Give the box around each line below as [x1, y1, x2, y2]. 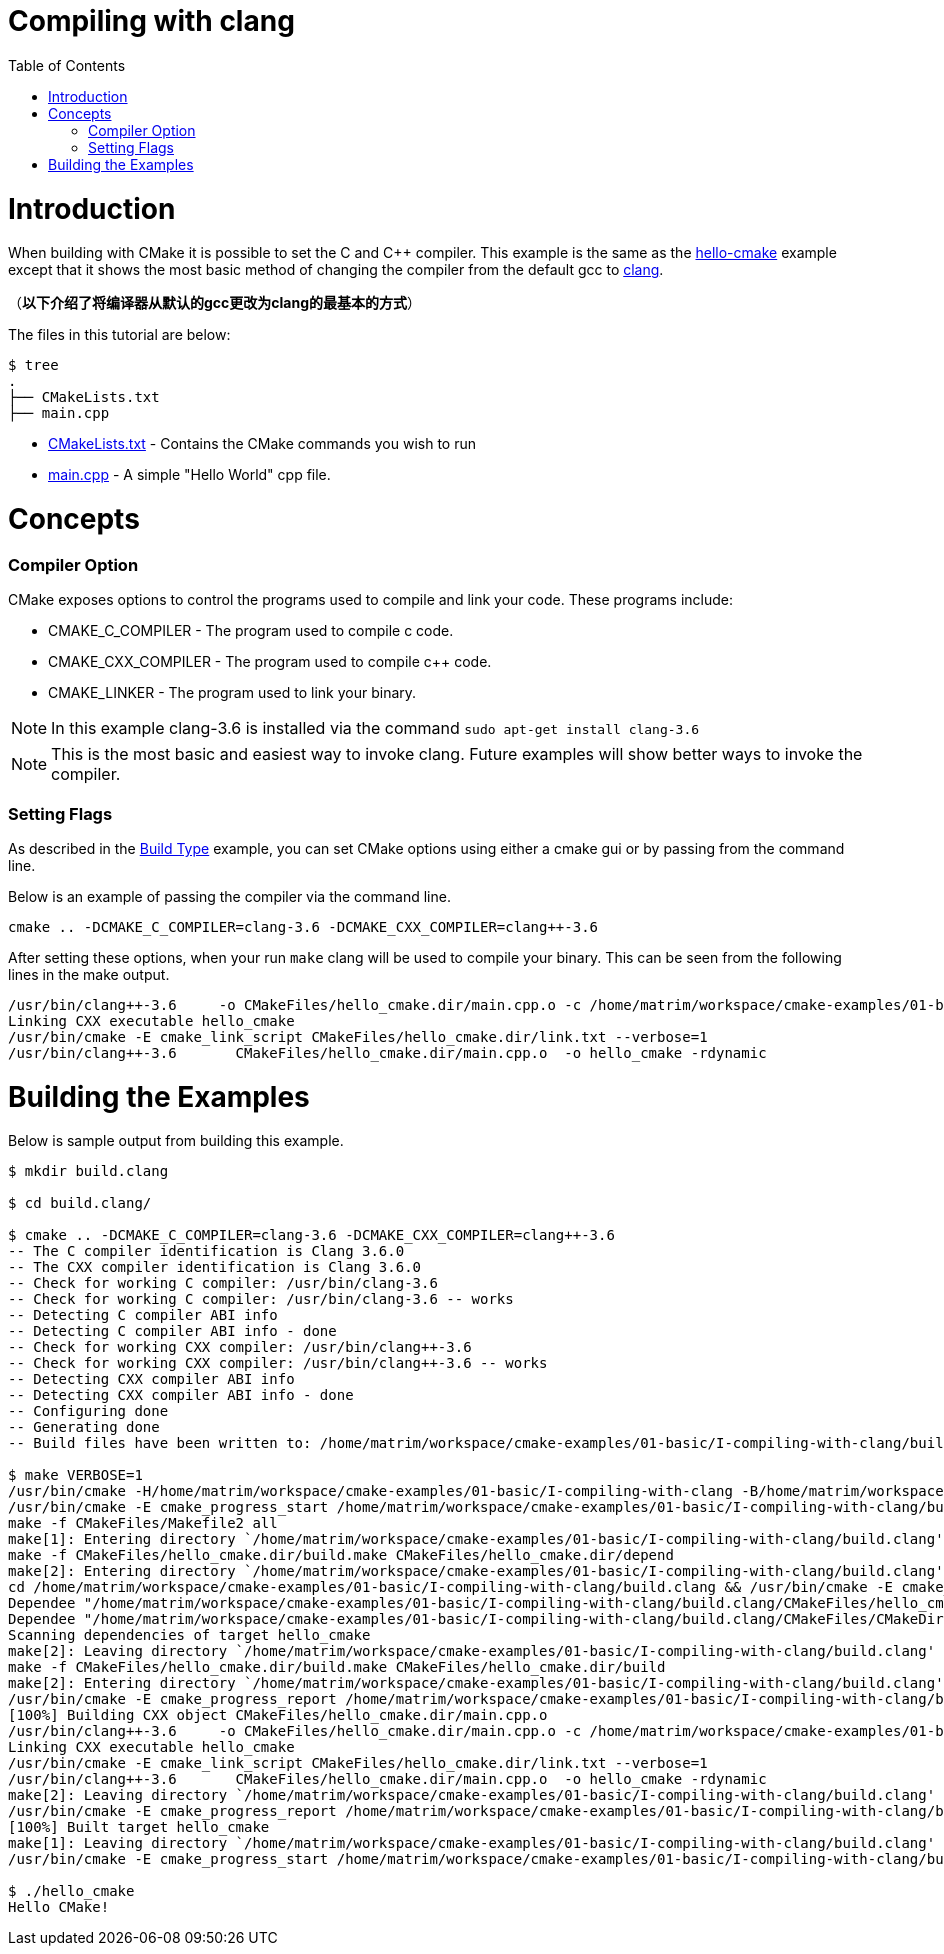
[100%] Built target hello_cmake [8, 1819, 270, 1836]
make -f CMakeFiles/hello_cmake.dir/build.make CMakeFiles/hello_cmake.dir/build [8, 1659, 666, 1676]
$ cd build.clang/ [8, 1195, 152, 1212]
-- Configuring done [8, 1403, 169, 1420]
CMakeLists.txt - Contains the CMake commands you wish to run [48, 435, 476, 453]
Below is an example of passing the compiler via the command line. [8, 887, 451, 905]
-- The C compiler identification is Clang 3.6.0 [8, 1243, 405, 1260]
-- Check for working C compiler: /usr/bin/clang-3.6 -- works [8, 1291, 514, 1308]
